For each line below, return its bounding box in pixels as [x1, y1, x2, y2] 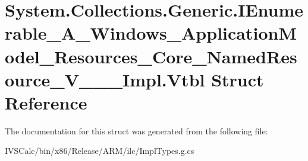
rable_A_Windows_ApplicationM [5, 21, 297, 45]
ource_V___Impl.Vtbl [5, 67, 205, 91]
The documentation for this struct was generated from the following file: [5, 124, 268, 137]
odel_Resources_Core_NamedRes [5, 44, 297, 68]
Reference [5, 90, 87, 114]
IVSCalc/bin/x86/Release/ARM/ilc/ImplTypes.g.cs [5, 144, 194, 157]
